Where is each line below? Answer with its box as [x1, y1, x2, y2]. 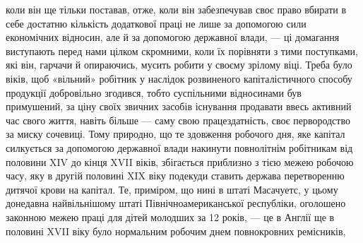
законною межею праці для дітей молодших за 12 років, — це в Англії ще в [6, 209, 335, 224]
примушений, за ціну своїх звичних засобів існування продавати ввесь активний [6, 99, 352, 114]
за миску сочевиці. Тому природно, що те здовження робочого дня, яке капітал [6, 126, 345, 141]
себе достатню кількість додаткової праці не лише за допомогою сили [6, 16, 307, 30]
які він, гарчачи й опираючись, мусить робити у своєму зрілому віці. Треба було [6, 57, 352, 72]
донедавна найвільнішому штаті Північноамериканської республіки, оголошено [6, 196, 346, 211]
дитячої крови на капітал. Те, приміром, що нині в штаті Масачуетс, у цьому [6, 182, 338, 196]
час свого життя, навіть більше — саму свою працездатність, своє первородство [6, 112, 350, 127]
